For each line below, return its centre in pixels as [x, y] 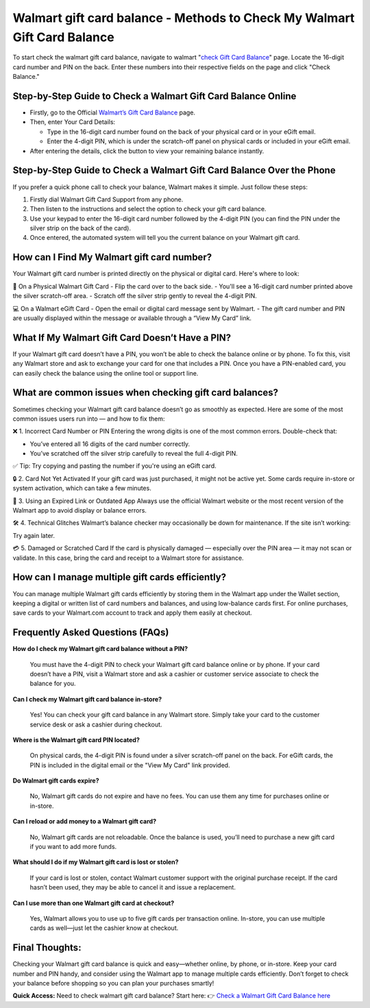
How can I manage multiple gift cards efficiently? [119, 577]
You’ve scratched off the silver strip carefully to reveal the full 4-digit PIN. [134, 454]
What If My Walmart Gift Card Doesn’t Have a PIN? [122, 337]
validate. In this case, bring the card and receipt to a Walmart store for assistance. [128, 558]
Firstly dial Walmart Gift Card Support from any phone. [107, 199]
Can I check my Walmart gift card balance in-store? [87, 699]
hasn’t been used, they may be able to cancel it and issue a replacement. [133, 887]
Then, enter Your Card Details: [73, 122]
